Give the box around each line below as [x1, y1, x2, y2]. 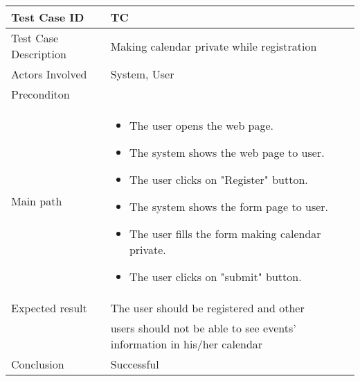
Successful [110, 356, 159, 372]
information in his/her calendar [110, 336, 263, 352]
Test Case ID [11, 9, 84, 25]
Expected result [11, 300, 87, 316]
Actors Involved [11, 66, 87, 82]
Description [11, 46, 66, 62]
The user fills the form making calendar [129, 226, 321, 242]
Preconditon [11, 86, 70, 102]
